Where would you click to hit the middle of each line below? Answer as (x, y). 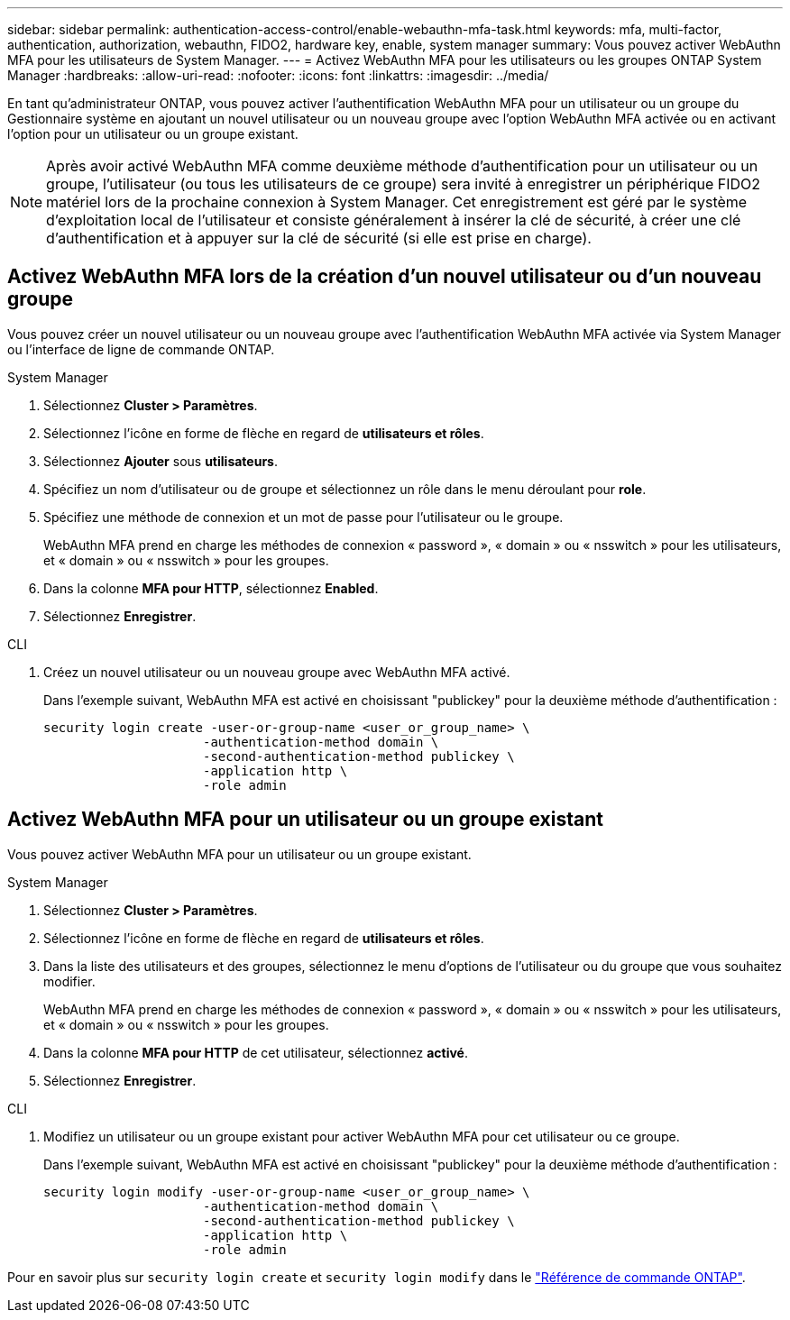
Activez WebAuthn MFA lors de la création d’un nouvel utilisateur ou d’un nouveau (385, 277)
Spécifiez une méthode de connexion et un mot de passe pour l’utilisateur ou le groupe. (303, 517)
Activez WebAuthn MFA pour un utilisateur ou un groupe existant (305, 820)
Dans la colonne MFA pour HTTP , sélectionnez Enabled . (211, 588)
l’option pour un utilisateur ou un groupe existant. (153, 134)
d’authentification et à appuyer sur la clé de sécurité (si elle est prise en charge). (319, 238)
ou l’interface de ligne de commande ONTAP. (141, 349)
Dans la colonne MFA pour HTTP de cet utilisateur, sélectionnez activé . (256, 1052)
